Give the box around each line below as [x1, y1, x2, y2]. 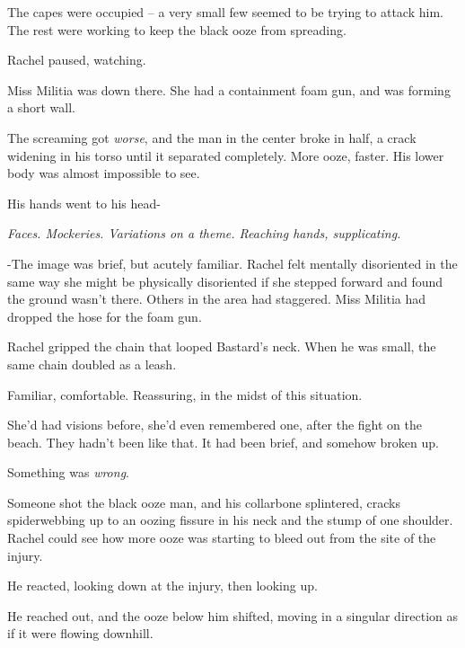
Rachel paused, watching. [7, 50, 146, 69]
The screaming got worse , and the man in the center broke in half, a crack [7, 128, 417, 146]
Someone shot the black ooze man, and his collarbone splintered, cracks [7, 493, 400, 511]
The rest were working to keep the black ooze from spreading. [7, 20, 347, 39]
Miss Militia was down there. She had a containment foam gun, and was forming [7, 80, 451, 99]
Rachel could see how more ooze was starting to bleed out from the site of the [7, 528, 436, 547]
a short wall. [7, 98, 75, 117]
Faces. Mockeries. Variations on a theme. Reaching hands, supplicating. [7, 224, 401, 243]
